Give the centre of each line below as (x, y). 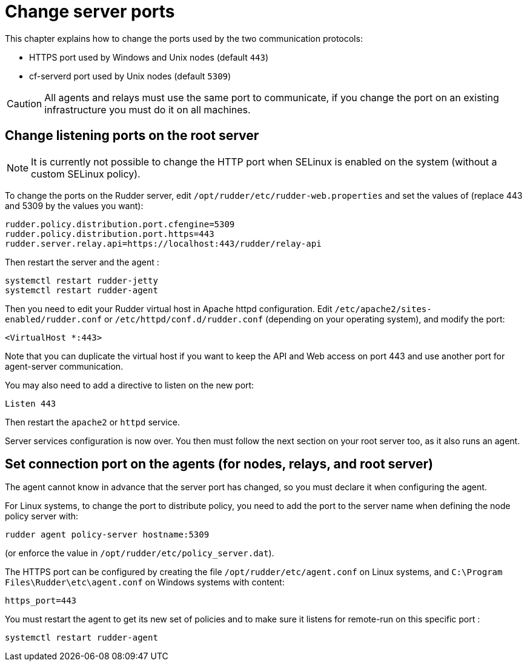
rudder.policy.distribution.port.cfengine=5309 (120, 224)
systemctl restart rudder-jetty (81, 280)
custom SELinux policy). (86, 174)
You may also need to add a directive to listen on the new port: (130, 385)
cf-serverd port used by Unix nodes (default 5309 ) (130, 76)
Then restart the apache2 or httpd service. (92, 422)
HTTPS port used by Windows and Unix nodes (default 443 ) (149, 57)
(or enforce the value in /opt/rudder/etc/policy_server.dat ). (140, 553)
